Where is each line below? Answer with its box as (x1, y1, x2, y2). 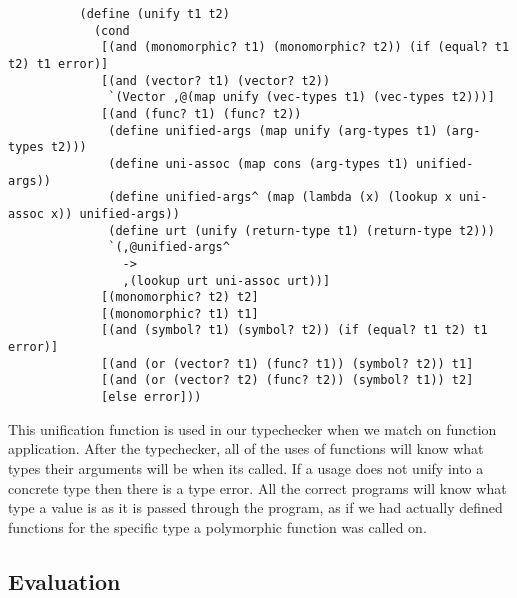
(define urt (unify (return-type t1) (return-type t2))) (108, 223, 495, 238)
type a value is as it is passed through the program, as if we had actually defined (8, 497, 503, 518)
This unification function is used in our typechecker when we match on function (8, 418, 497, 439)
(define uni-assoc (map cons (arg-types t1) (108, 156, 409, 171)
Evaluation (8, 565, 121, 596)
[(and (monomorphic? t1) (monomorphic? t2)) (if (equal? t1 (101, 40, 510, 55)
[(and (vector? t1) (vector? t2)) (101, 73, 331, 88)
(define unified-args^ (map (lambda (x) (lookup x (108, 190, 452, 205)
